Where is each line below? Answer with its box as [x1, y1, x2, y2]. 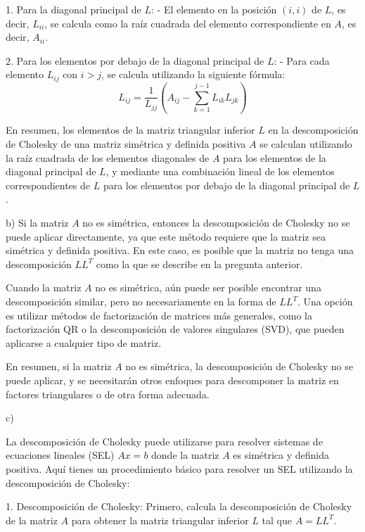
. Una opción [297, 294, 353, 309]
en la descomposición [268, 122, 359, 137]
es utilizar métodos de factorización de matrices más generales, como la [6, 308, 313, 322]
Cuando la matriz [6, 280, 82, 295]
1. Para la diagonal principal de [6, 2, 141, 16]
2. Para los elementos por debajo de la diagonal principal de [6, 53, 264, 68]
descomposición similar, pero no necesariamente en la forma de [6, 294, 276, 309]
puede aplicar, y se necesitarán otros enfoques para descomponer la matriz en [6, 372, 339, 387]
